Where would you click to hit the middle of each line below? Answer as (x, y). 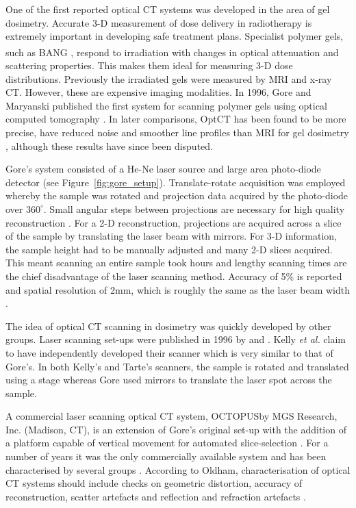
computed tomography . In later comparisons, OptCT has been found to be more (176, 119)
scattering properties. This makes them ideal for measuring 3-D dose (149, 65)
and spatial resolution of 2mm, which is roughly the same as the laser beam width (178, 289)
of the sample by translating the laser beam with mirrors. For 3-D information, (171, 236)
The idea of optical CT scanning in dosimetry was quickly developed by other (168, 326)
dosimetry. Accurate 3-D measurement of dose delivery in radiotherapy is (159, 22)
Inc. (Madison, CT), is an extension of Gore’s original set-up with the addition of (176, 429)
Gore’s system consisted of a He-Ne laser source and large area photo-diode (163, 169)
